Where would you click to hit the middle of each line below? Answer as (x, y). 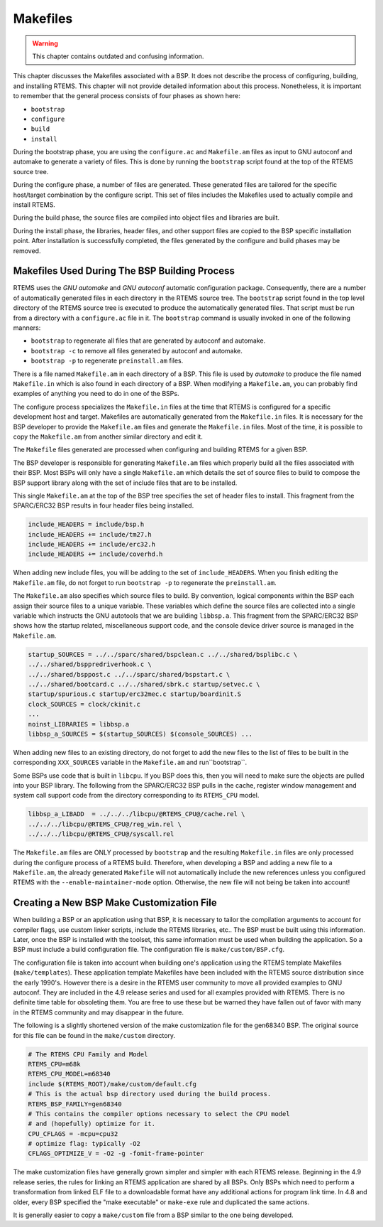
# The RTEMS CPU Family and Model (88, 1054)
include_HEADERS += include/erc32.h (92, 545)
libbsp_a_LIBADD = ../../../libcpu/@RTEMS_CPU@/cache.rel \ (137, 814)
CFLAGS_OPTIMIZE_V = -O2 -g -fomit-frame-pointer (116, 1154)
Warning (45, 43)
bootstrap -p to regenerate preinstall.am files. (107, 361)
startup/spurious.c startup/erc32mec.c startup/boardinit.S (135, 694)
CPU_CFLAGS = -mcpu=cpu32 (73, 1134)
